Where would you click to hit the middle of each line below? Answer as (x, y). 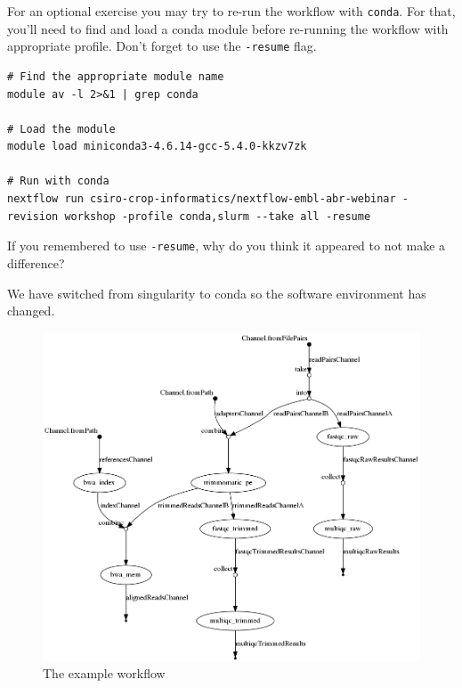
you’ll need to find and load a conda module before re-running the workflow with (228, 28)
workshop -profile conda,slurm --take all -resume (218, 216)
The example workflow (104, 673)
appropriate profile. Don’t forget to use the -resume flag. (162, 46)
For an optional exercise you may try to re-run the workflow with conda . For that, (231, 11)
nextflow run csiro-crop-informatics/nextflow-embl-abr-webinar (202, 199)
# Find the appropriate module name (116, 76)
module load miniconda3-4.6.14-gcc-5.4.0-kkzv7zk (157, 147)
